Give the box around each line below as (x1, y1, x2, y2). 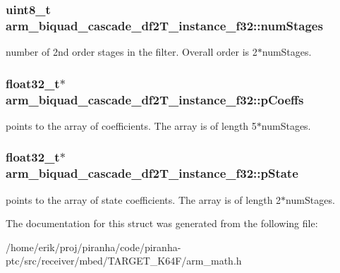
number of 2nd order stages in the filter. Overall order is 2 (6, 44, 257, 59)
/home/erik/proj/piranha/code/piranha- (6, 239, 181, 254)
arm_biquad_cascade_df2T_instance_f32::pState (6, 164, 298, 182)
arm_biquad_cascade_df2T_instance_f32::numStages (6, 16, 323, 34)
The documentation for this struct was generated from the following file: (6, 216, 318, 231)
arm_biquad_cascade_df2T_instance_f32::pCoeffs (6, 90, 304, 108)
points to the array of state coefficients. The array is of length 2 (6, 192, 281, 207)
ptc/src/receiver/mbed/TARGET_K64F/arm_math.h (6, 253, 242, 268)
